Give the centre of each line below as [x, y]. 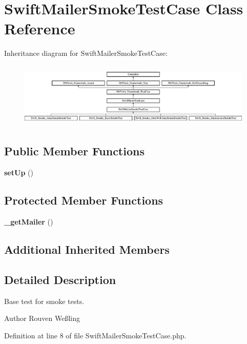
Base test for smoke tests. [44, 301]
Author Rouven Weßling [42, 318]
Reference [40, 28]
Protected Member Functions [84, 200]
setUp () [19, 173]
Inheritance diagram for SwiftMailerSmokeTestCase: [86, 53]
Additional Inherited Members [87, 249]
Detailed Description [60, 279]
